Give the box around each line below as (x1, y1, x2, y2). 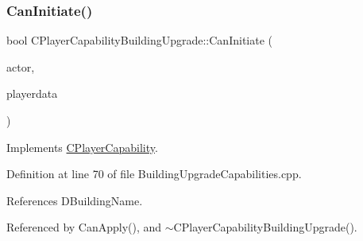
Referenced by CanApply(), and (6, 219, 162, 235)
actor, (6, 58, 35, 75)
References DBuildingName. (6, 192, 143, 208)
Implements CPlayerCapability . (6, 138, 158, 155)
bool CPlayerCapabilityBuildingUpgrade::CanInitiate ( (6, 32, 272, 49)
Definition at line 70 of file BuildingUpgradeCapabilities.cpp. (6, 165, 302, 182)
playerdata (6, 85, 58, 102)
